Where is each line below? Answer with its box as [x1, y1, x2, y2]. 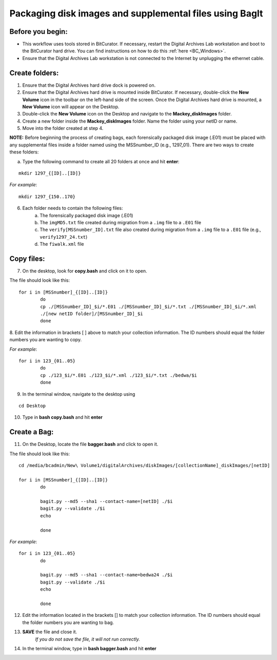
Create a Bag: [9, 428, 54, 436]
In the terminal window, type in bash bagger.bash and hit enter [22, 646, 156, 651]
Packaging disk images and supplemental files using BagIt [9, 8, 264, 19]
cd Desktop [18, 403, 46, 409]
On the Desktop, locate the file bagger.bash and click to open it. [22, 441, 159, 448]
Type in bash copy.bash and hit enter [22, 414, 103, 420]
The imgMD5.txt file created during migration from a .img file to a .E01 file [39, 220, 202, 225]
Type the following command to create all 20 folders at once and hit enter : [22, 158, 180, 164]
